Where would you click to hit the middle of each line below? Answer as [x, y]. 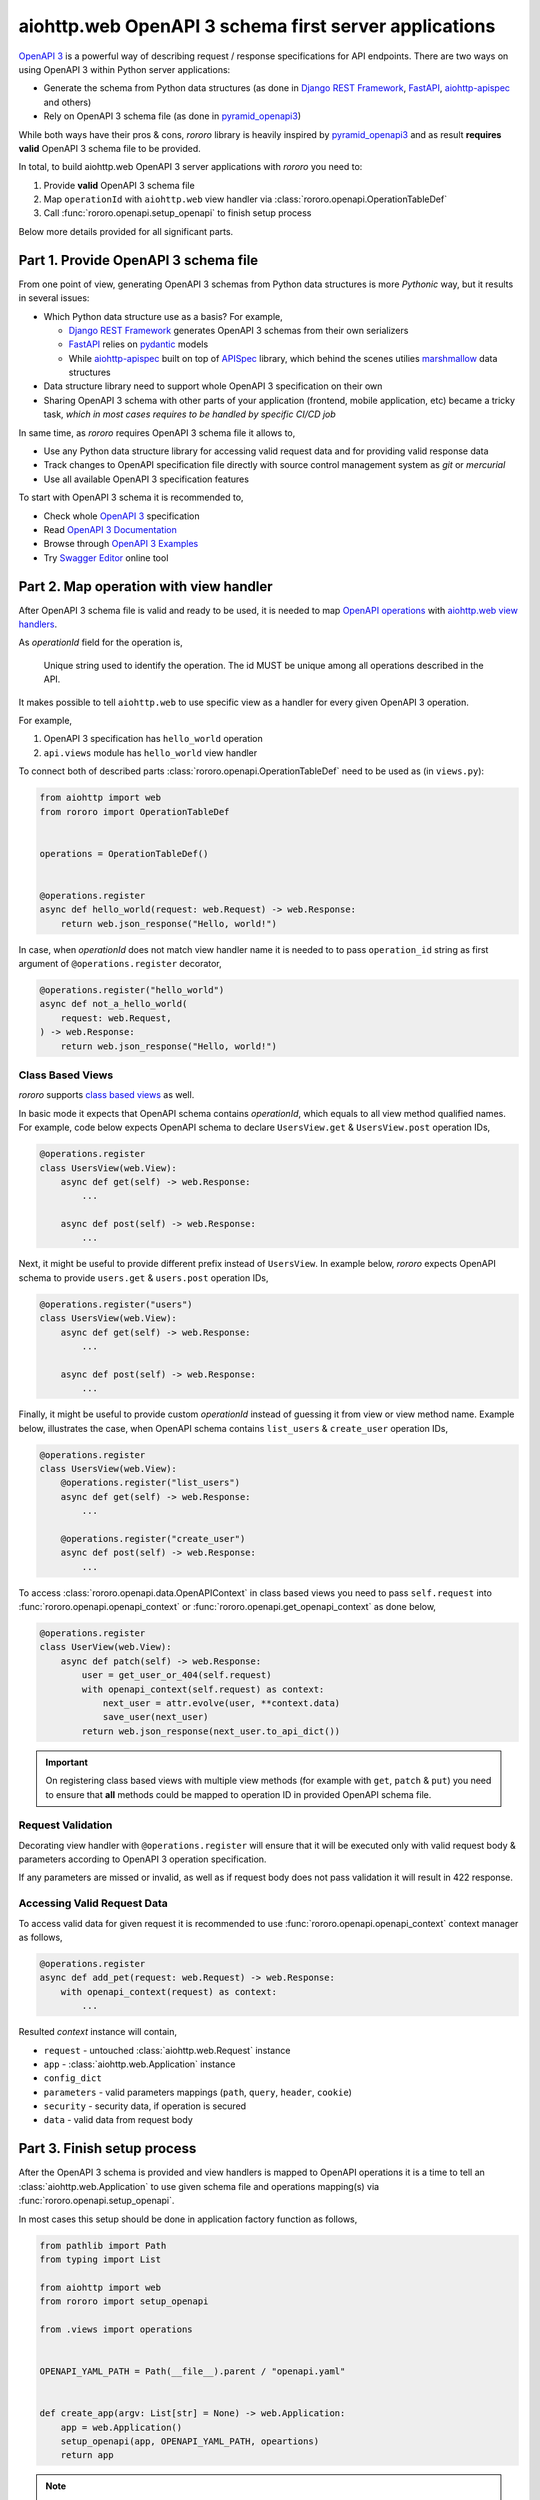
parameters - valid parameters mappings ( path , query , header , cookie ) [197, 2092]
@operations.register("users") [116, 1304]
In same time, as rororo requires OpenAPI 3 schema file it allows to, [157, 432]
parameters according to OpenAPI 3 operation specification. [142, 1859]
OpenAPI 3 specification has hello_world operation [153, 739]
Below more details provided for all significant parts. [126, 231]
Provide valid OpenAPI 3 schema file [119, 185]
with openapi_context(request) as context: [168, 1991]
